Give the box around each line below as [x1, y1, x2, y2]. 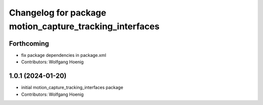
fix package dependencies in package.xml [21, 52, 107, 58]
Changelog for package [9, 7, 107, 18]
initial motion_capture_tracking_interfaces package [21, 85, 124, 90]
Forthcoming [9, 39, 49, 48]
